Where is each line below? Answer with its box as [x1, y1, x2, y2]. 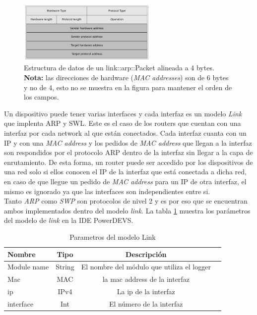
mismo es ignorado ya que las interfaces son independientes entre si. [4, 186, 210, 196]
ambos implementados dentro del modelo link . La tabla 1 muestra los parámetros [4, 205, 251, 215]
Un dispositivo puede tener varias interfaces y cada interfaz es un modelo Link [4, 108, 242, 118]
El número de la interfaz [109, 298, 183, 309]
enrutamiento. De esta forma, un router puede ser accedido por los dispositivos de [4, 157, 253, 167]
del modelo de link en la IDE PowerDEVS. [4, 215, 133, 225]
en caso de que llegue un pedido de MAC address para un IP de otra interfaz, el [4, 176, 247, 186]
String [56, 262, 74, 272]
